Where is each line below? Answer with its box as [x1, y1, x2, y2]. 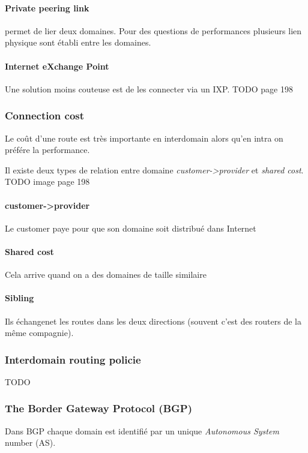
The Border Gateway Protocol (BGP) [5, 401, 192, 416]
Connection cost [5, 108, 85, 123]
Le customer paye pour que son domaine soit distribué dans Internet [5, 221, 256, 234]
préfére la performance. [5, 143, 90, 156]
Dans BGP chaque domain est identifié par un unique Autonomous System [5, 424, 279, 437]
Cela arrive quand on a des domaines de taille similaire [5, 268, 207, 281]
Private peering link [5, 1, 89, 14]
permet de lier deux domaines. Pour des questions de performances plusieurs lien [5, 24, 302, 37]
